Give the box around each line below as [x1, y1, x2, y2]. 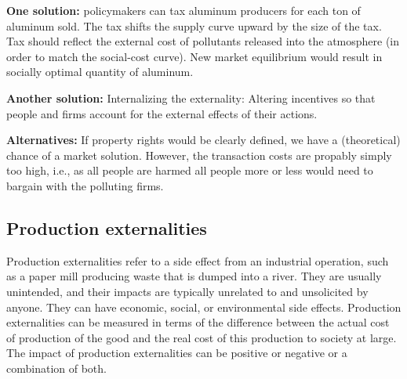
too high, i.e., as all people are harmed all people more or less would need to [6, 162, 373, 179]
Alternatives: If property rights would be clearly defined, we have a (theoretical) [6, 132, 401, 148]
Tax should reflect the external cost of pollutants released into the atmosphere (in [6, 33, 400, 49]
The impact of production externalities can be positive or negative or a [6, 345, 347, 361]
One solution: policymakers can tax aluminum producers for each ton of [6, 2, 361, 18]
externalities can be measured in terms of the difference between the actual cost [6, 314, 390, 330]
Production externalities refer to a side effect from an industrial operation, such [6, 252, 389, 269]
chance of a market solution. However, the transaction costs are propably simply [6, 146, 392, 163]
